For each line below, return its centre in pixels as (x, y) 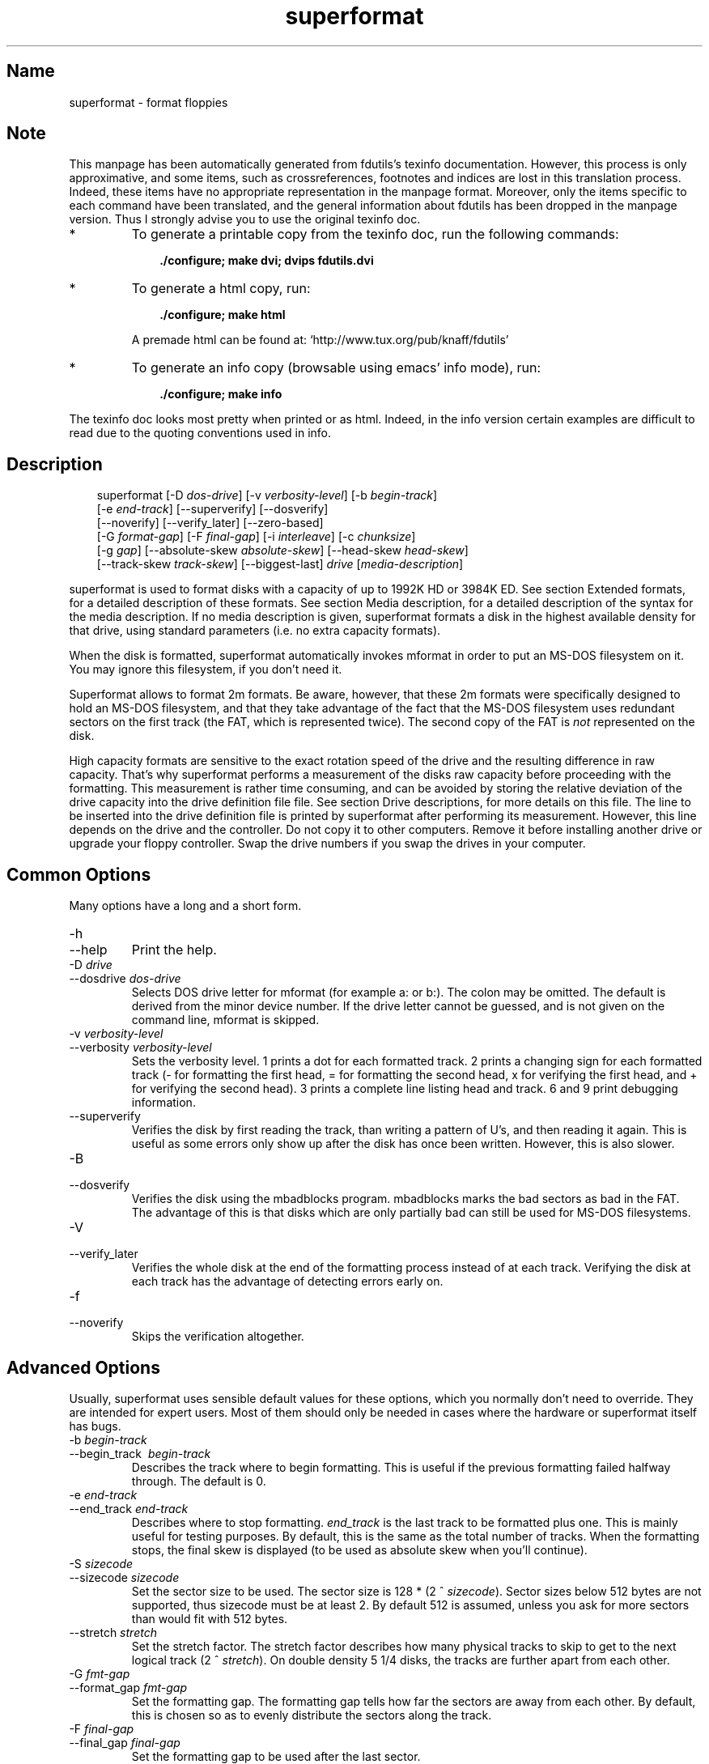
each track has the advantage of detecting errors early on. (287, 1282)
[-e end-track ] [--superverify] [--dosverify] (212, 509)
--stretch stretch (113, 1632)
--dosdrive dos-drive (125, 979)
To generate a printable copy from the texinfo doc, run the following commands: (375, 234)
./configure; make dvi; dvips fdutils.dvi (267, 261)
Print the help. (174, 950)
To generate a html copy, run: (221, 289)
